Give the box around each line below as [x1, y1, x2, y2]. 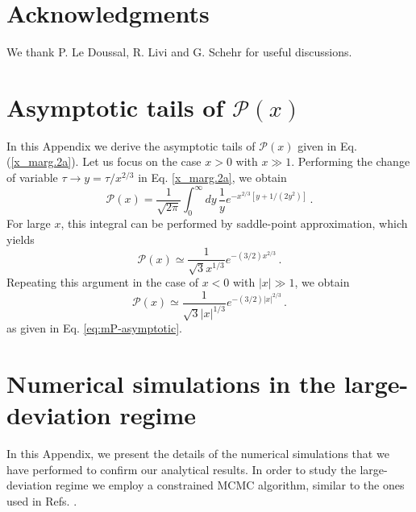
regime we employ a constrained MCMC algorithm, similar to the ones [56, 477, 405, 493]
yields [6, 230, 35, 247]
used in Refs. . [6, 492, 77, 509]
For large [6, 214, 51, 231]
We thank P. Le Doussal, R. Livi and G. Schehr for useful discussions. [6, 43, 352, 60]
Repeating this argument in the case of [6, 274, 198, 291]
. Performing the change [291, 153, 410, 170]
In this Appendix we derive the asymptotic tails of [6, 137, 256, 154]
